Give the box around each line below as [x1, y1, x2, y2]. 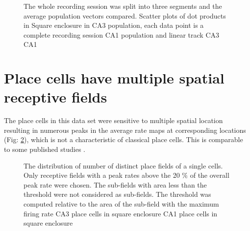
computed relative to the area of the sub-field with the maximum [24, 199, 219, 209]
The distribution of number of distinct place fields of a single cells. [24, 160, 223, 170]
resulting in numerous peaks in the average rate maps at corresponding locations [4, 125, 246, 135]
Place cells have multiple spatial [4, 68, 225, 88]
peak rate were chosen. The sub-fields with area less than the [24, 179, 207, 189]
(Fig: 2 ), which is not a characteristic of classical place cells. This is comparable [4, 134, 243, 145]
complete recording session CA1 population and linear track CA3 [24, 29, 219, 40]
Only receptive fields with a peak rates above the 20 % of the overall [24, 170, 229, 180]
